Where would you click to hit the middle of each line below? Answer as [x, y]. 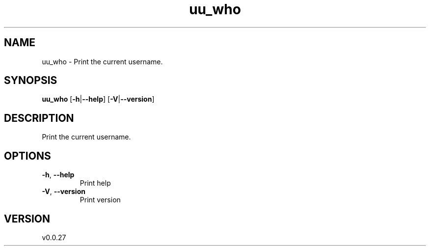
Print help [95, 183]
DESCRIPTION [39, 118]
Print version [100, 200]
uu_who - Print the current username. [102, 61]
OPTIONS [27, 156]
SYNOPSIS [31, 81]
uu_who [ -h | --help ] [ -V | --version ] [98, 99]
